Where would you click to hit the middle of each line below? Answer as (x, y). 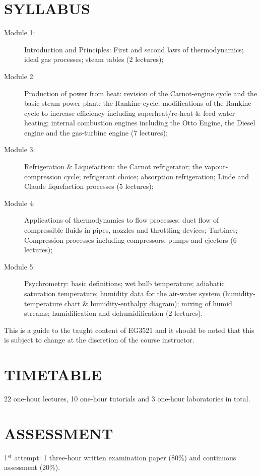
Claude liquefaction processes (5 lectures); (89, 186)
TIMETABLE (53, 375)
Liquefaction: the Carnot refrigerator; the (139, 166)
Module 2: (20, 76)
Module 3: (20, 149)
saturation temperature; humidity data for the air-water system (122, 293)
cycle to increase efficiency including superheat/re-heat (109, 113)
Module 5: (20, 266)
